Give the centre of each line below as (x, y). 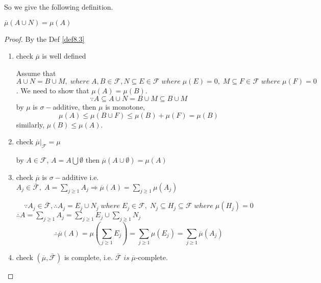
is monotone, (125, 106)
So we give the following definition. (59, 7)
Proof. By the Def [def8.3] (44, 38)
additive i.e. (80, 177)
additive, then (75, 106)
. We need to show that (53, 91)
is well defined (64, 56)
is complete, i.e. (88, 257)
